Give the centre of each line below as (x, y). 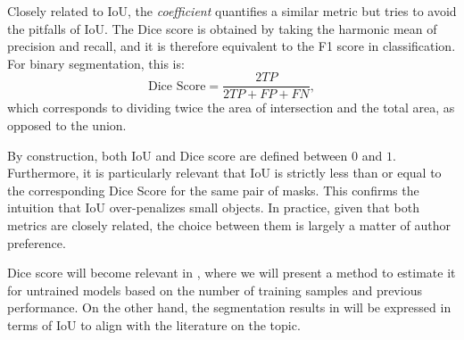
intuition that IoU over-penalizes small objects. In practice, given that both (213, 207)
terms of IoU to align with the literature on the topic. (154, 324)
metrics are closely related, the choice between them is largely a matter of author (229, 225)
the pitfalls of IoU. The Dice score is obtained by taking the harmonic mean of (222, 28)
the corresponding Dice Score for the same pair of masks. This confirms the (213, 190)
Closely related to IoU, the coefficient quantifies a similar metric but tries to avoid (232, 11)
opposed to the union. (67, 125)
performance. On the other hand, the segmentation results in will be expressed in (229, 307)
